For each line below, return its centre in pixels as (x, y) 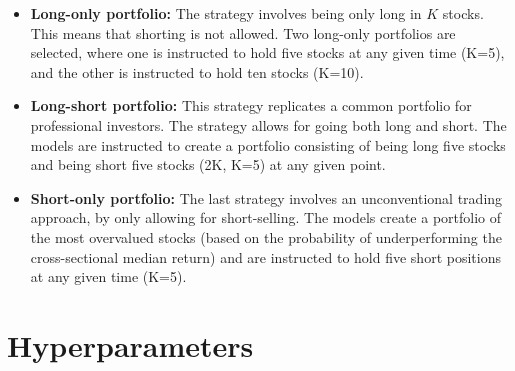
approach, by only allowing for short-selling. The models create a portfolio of (266, 217)
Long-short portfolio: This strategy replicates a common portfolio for (251, 105)
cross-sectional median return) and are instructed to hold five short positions (265, 256)
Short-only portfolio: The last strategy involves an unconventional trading (266, 197)
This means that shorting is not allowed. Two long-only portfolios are (243, 32)
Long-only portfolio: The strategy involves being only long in (226, 13)
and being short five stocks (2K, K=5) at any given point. (208, 164)
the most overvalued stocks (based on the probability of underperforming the (266, 236)
